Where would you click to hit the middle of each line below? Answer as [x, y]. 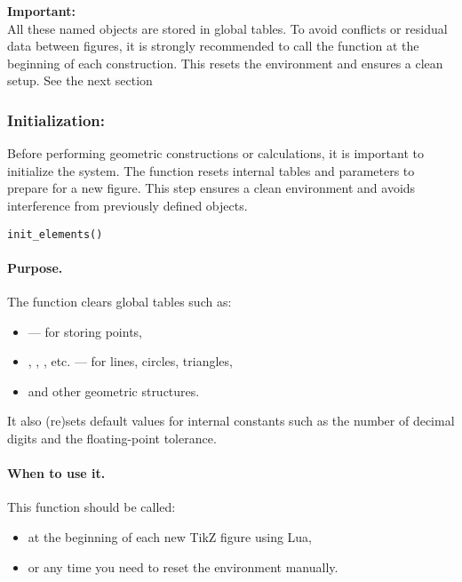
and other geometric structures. [114, 391]
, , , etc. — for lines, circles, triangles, [130, 361]
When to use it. [56, 473]
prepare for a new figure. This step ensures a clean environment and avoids [211, 188]
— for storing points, [85, 331]
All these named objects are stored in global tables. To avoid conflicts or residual [227, 28]
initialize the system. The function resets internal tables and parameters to [211, 170]
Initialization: [56, 120]
